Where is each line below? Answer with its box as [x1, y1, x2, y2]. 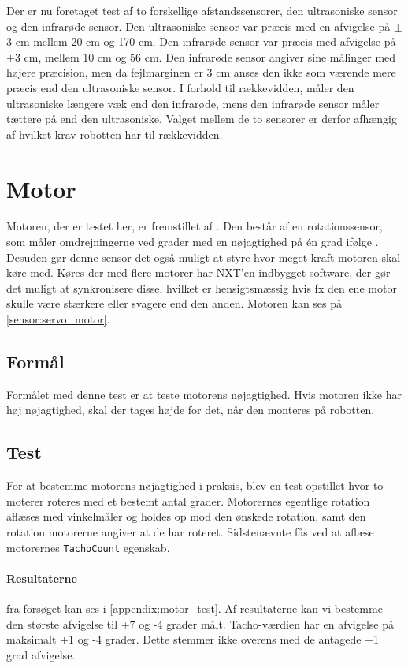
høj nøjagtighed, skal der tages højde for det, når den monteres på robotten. [6, 401, 375, 418]
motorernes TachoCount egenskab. [6, 539, 170, 555]
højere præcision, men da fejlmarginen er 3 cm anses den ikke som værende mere [6, 64, 396, 80]
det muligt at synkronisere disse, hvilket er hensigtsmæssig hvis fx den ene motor [6, 279, 397, 296]
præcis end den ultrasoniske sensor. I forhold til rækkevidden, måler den [6, 79, 354, 95]
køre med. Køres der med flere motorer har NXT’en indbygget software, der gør [6, 264, 391, 281]
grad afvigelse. [6, 646, 76, 662]
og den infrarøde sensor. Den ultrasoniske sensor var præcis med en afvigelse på [6, 17, 391, 34]
